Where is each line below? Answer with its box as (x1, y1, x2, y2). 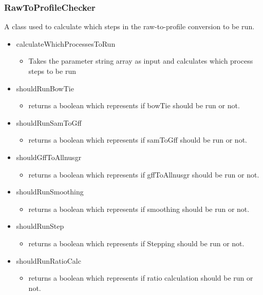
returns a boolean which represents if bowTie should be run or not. (28, 100, 240, 111)
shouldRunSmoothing (16, 186, 84, 197)
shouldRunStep (16, 221, 64, 231)
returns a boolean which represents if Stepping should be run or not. (28, 238, 245, 248)
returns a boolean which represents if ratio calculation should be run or (28, 272, 253, 283)
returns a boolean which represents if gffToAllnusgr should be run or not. (28, 169, 259, 180)
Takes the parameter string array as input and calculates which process (28, 55, 253, 66)
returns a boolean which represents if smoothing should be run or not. (28, 203, 250, 214)
